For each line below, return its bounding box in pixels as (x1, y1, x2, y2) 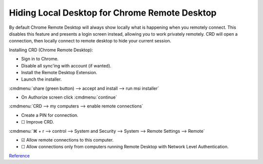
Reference (9, 153, 30, 159)
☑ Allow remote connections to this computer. (21, 137, 114, 143)
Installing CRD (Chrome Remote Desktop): (9, 47, 94, 53)
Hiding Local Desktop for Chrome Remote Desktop (9, 7, 217, 18)
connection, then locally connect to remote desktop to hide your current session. (9, 38, 171, 44)
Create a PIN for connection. (21, 112, 79, 118)
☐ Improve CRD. (21, 119, 54, 125)
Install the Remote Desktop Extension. (21, 69, 97, 75)
